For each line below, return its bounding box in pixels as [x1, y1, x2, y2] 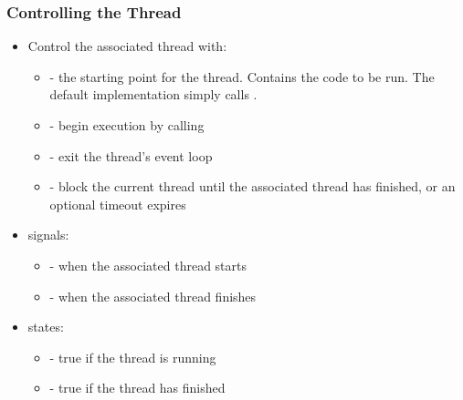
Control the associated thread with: [27, 36, 227, 56]
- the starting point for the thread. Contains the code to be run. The [49, 67, 435, 86]
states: [27, 317, 64, 336]
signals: [27, 225, 69, 244]
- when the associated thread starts [49, 255, 247, 274]
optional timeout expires [49, 194, 186, 213]
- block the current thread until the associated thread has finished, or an [49, 177, 456, 196]
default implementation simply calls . [49, 85, 258, 104]
